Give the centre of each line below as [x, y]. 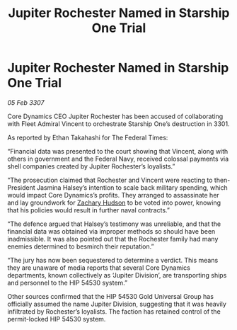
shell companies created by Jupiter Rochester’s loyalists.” [91, 166]
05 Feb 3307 [26, 102]
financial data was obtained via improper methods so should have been [111, 231]
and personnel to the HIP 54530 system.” [68, 283]
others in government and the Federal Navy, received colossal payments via [118, 159]
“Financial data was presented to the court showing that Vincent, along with [118, 151]
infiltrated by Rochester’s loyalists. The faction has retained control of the [114, 311]
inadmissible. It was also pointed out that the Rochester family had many [113, 239]
